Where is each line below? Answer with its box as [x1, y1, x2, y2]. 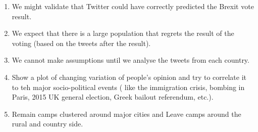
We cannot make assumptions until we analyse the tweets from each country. [12, 55, 249, 65]
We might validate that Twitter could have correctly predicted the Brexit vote [12, 1, 254, 11]
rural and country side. [12, 118, 83, 129]
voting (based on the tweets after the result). [12, 37, 151, 48]
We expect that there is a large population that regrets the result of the [12, 28, 234, 38]
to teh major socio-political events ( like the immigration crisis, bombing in [12, 81, 245, 92]
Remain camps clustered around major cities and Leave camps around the [12, 108, 241, 119]
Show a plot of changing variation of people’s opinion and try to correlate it [12, 71, 247, 82]
